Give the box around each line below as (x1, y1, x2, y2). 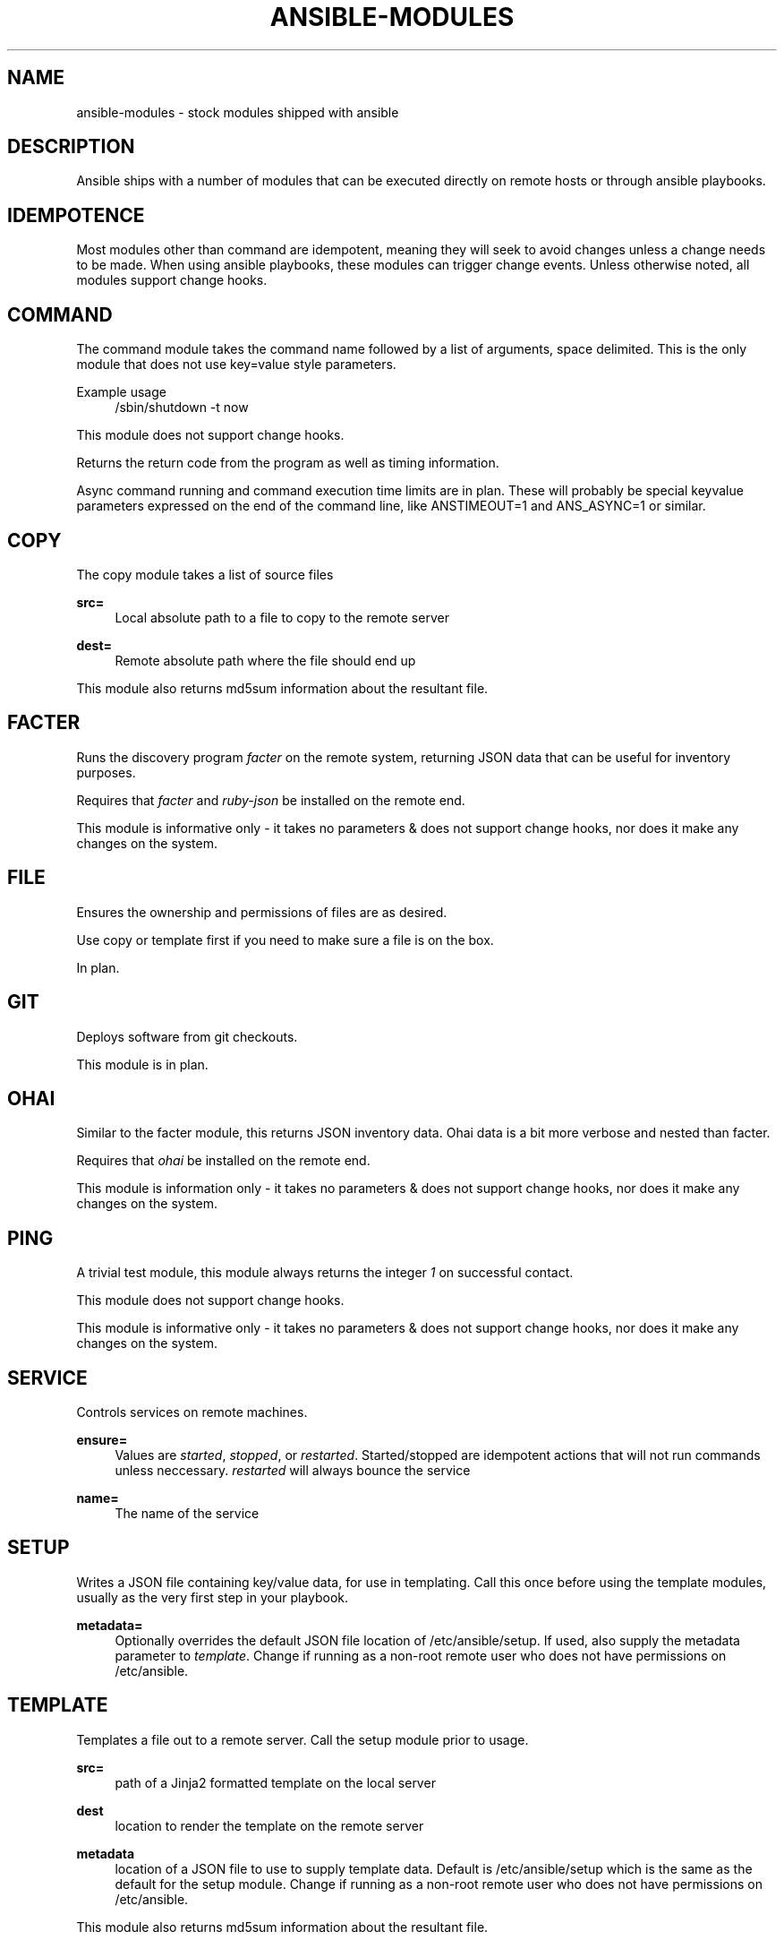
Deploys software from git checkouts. (76, 1028, 298, 1044)
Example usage (76, 384, 166, 400)
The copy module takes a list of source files (76, 566, 334, 582)
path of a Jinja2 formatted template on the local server (115, 1774, 436, 1790)
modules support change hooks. (76, 272, 268, 288)
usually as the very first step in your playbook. (76, 1589, 349, 1605)
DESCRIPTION (7, 135, 135, 159)
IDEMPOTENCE (7, 203, 145, 227)
